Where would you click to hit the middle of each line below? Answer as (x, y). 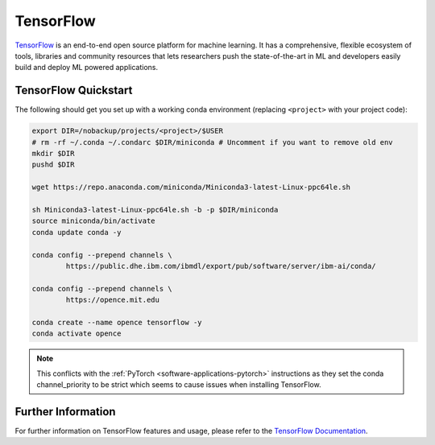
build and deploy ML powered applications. (87, 68)
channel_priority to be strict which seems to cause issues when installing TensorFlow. (179, 385)
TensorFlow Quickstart (74, 91)
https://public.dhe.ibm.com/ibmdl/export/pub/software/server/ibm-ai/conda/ (221, 266)
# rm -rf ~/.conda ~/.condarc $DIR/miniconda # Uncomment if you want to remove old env (213, 142)
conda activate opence (77, 334)
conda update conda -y (77, 232)
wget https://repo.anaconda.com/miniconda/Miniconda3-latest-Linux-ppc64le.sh (191, 187)
